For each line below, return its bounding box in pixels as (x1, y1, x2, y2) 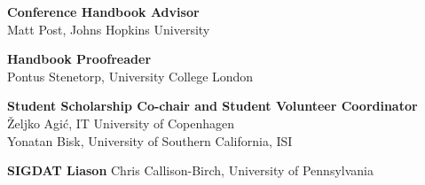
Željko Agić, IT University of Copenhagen (7, 113, 235, 132)
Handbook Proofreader (7, 50, 152, 68)
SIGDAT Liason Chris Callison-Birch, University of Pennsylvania (7, 161, 374, 180)
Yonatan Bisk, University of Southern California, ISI (7, 131, 293, 150)
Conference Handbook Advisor (7, 3, 200, 20)
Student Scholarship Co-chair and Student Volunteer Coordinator (7, 96, 418, 115)
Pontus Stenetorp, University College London (7, 66, 254, 85)
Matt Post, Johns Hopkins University (7, 19, 210, 38)
